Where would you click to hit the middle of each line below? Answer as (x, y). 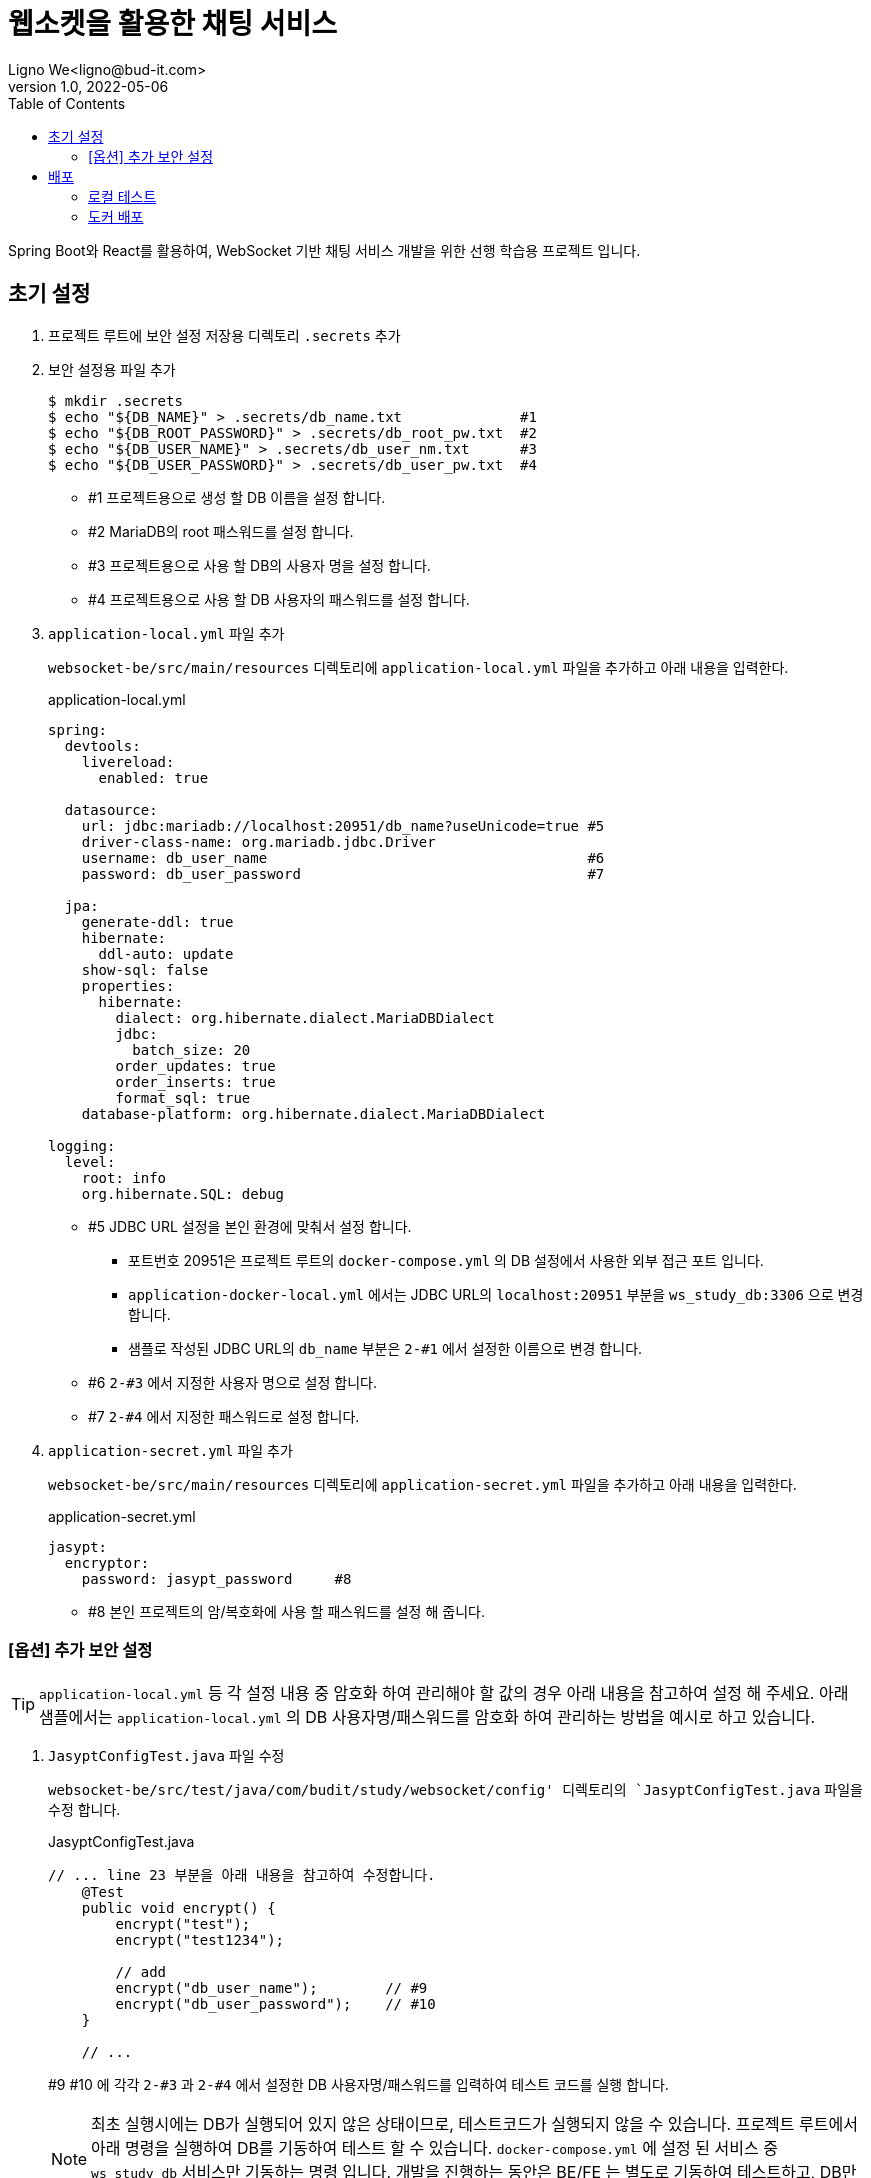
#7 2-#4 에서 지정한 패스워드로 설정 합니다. (224, 1416)
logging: (82, 1145)
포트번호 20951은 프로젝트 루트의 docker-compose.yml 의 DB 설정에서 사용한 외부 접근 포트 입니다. (446, 1260)
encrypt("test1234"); (200, 1940)
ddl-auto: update (166, 953)
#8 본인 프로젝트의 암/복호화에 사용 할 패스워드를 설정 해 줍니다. (286, 1611)
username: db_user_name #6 (343, 857)
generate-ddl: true (157, 921)
